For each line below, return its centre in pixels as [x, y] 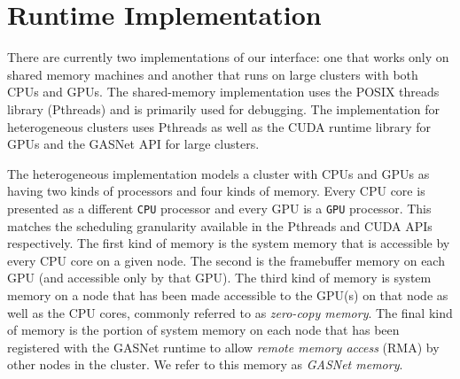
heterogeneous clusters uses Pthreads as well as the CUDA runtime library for [219, 126]
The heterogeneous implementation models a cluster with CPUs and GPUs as [218, 173]
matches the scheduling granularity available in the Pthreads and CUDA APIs [220, 225]
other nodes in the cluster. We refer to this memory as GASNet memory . [205, 364]
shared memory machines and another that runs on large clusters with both [213, 74]
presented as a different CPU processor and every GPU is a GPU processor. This [219, 208]
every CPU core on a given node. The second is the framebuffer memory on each [226, 260]
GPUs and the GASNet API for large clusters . [133, 144]
